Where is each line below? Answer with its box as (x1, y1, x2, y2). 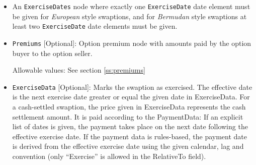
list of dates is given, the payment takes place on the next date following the (12, 121, 248, 132)
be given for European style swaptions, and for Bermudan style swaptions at (12, 11, 247, 21)
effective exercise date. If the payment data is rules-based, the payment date (12, 131, 247, 141)
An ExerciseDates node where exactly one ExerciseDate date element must (12, 1, 250, 11)
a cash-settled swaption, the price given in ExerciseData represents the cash (12, 101, 246, 112)
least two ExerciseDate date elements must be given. (12, 21, 178, 31)
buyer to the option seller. (12, 47, 93, 58)
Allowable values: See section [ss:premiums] (12, 65, 145, 75)
